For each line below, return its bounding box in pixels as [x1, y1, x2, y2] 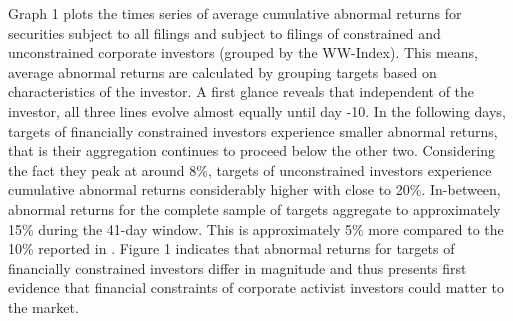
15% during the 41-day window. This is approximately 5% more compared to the [8, 218, 504, 239]
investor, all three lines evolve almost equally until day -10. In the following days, [8, 100, 506, 121]
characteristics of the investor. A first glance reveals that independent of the [8, 81, 475, 102]
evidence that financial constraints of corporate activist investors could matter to [8, 277, 505, 298]
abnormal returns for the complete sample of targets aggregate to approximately [8, 198, 501, 219]
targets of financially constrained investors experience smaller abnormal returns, [8, 120, 498, 141]
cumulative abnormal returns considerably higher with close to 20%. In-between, [8, 179, 501, 200]
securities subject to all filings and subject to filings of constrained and [8, 22, 441, 43]
